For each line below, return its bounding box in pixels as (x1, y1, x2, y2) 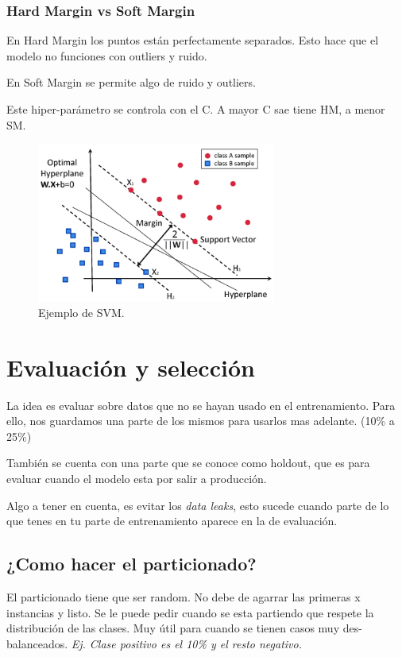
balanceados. (6, 635, 68, 651)
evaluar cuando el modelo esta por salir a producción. (6, 470, 267, 486)
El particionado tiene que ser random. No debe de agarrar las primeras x (6, 588, 361, 605)
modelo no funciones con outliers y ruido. (6, 47, 207, 64)
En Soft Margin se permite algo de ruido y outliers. (6, 74, 256, 91)
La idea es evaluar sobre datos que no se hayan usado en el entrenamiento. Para (6, 396, 396, 413)
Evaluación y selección (6, 350, 255, 383)
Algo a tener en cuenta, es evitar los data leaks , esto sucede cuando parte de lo (6, 497, 389, 513)
